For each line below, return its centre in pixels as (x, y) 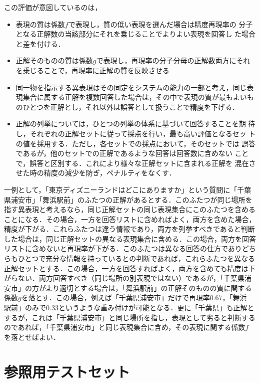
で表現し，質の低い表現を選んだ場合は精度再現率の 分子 (160, 24)
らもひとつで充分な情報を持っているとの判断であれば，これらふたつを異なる (130, 258)
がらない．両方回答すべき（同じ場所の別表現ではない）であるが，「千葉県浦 (128, 278)
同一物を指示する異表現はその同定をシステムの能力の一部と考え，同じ (131, 87)
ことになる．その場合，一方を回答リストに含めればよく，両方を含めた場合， (130, 219)
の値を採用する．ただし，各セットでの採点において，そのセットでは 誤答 (136, 143)
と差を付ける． (40, 43)
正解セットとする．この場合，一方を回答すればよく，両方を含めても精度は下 (130, 268)
